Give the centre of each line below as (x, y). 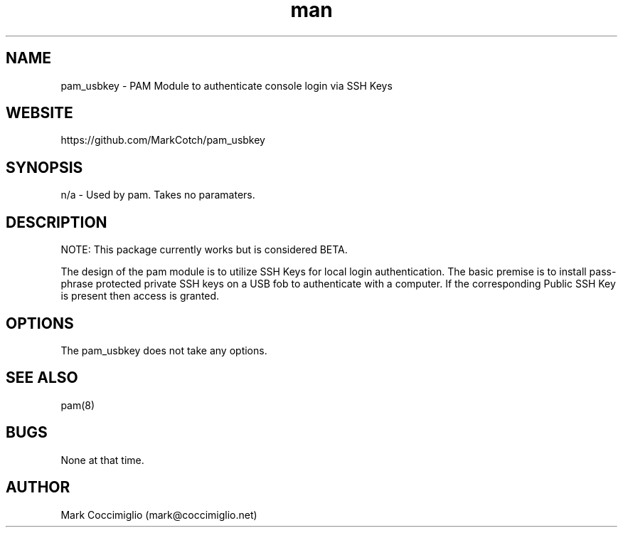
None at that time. (102, 460)
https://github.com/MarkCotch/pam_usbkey (163, 140)
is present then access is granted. (140, 296)
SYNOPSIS (44, 167)
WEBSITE (39, 113)
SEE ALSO (42, 378)
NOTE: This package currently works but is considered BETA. (204, 250)
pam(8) (78, 405)
